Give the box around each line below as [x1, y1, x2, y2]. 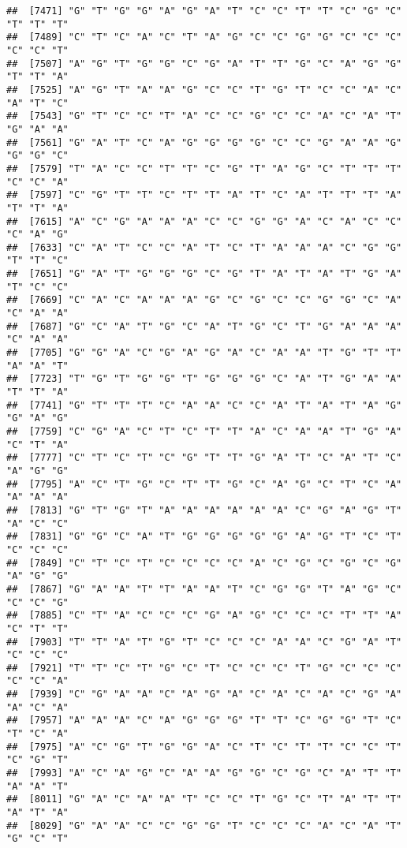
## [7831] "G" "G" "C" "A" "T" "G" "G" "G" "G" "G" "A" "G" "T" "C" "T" [6, 531, 402, 543]
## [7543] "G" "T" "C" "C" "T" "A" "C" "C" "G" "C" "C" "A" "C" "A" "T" [6, 110, 402, 122]
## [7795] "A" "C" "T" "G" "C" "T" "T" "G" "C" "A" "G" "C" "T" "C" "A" [6, 478, 402, 490]
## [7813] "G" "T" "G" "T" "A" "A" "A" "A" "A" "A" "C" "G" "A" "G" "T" [6, 504, 402, 516]
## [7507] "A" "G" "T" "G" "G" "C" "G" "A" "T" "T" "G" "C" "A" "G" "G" [6, 58, 402, 69]
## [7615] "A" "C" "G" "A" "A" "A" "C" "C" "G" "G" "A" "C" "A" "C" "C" [6, 215, 402, 227]
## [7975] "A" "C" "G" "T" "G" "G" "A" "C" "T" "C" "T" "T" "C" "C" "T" [6, 741, 402, 753]
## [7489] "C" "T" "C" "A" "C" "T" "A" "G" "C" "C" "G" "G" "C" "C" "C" [6, 32, 402, 43]
